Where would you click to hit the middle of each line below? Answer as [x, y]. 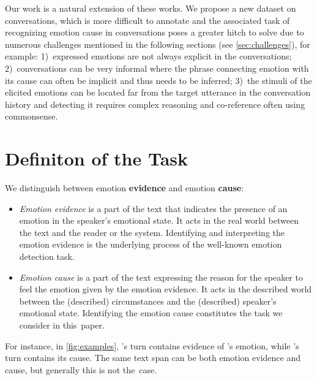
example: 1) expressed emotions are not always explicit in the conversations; [148, 56]
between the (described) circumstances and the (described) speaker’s [148, 301]
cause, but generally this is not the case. [81, 369]
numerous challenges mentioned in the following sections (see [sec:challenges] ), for [158, 44]
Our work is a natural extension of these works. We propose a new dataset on [151, 8]
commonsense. [32, 116]
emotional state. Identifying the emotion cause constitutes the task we [151, 313]
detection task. [47, 256]
